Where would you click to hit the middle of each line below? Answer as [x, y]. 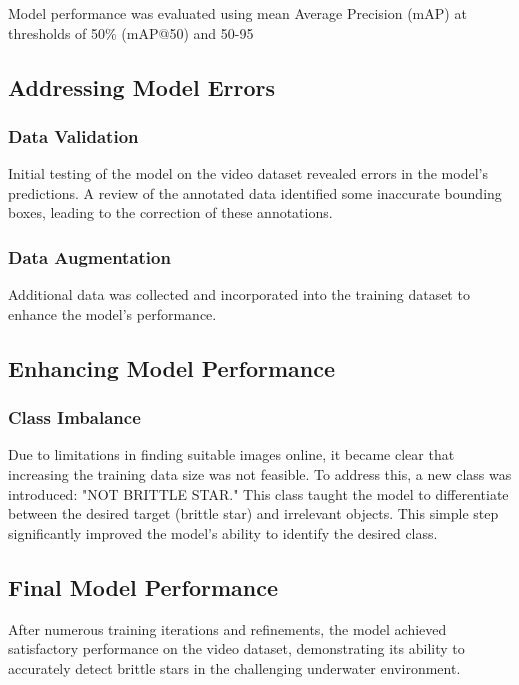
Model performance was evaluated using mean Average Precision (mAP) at [237, 13]
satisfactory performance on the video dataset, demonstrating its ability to [236, 648]
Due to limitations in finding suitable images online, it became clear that [231, 454]
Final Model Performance [143, 586]
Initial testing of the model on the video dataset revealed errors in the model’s [248, 173]
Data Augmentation [89, 256]
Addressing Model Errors [141, 86]
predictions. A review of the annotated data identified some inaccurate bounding [255, 192]
